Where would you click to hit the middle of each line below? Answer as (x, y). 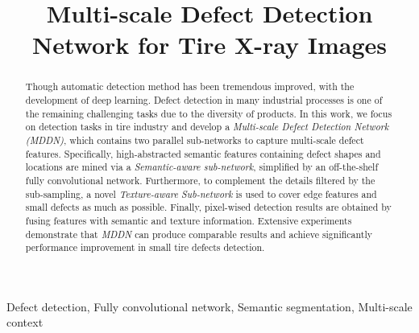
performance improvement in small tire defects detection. (145, 247)
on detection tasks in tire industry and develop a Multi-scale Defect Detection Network (207, 127)
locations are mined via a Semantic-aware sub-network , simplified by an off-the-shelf (202, 167)
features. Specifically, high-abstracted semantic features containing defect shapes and (203, 153)
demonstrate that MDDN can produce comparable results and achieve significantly (199, 234)
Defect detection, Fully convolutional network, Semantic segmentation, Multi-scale (209, 306)
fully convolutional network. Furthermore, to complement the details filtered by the (200, 180)
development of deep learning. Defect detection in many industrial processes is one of (204, 100)
